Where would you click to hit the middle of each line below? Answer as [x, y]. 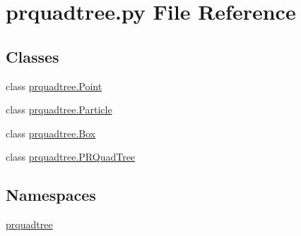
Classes [33, 56]
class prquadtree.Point [54, 86]
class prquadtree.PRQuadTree [71, 157]
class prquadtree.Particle [59, 110]
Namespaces [51, 195]
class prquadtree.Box [51, 133]
